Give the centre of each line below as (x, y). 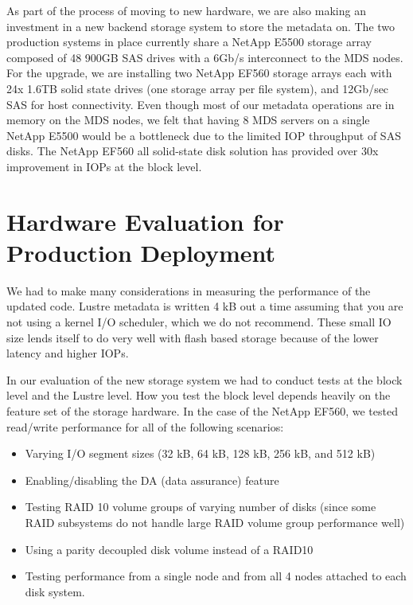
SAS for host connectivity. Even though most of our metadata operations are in (201, 104)
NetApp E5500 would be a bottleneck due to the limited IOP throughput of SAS (204, 135)
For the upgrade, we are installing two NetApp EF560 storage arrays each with (199, 73)
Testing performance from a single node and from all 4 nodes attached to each (216, 576)
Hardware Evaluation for (145, 221)
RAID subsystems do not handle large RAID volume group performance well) (215, 522)
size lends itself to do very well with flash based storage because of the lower (193, 337)
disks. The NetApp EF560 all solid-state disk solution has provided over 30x (193, 151)
